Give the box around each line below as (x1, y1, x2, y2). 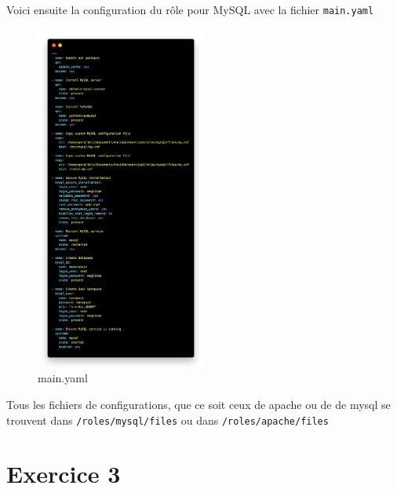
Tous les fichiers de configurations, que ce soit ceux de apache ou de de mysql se (6, 396, 391, 412)
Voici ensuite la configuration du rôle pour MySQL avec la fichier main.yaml (6, 2, 374, 17)
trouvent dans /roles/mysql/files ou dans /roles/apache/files (6, 411, 329, 428)
